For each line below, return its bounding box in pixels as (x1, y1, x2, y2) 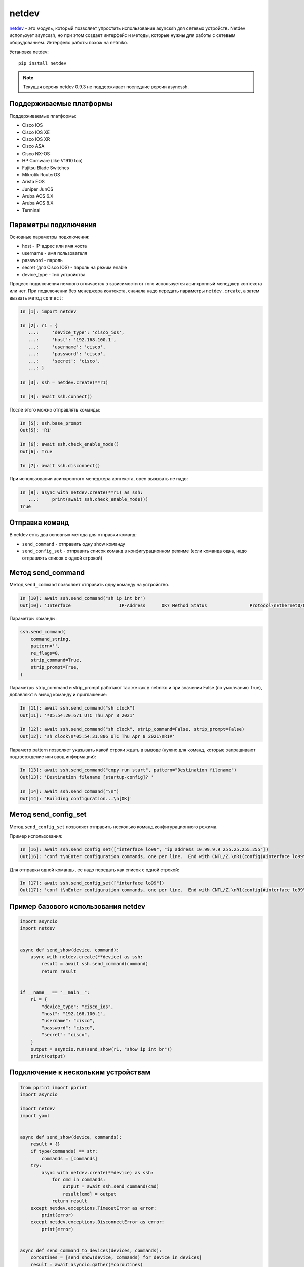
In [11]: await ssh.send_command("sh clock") (20, 705, 135, 711)
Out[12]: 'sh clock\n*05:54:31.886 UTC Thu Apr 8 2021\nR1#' (20, 733, 175, 739)
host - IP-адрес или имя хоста (22, 243, 87, 249)
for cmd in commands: (52, 1177, 106, 1183)
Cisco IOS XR (22, 136, 50, 142)
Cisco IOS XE (22, 129, 50, 135)
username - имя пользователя (22, 250, 87, 256)
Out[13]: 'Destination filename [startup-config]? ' (20, 774, 154, 780)
